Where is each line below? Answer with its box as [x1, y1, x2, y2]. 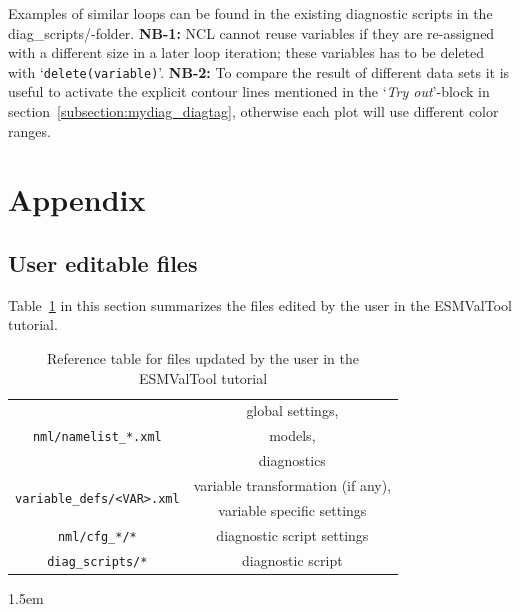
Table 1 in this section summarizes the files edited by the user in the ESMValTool [8, 294, 512, 315]
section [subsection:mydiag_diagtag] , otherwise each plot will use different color [8, 101, 499, 122]
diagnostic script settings [216, 524, 369, 545]
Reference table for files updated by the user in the [47, 347, 360, 368]
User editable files [8, 247, 198, 278]
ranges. [8, 120, 51, 141]
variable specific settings [218, 499, 367, 520]
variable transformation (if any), [193, 474, 392, 495]
